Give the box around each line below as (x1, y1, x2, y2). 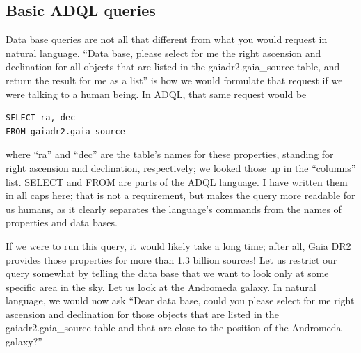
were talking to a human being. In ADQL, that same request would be (6, 86, 307, 101)
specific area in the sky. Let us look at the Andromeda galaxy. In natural (6, 279, 316, 294)
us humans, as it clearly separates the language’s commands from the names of (6, 201, 342, 216)
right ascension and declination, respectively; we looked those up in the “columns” (6, 160, 356, 175)
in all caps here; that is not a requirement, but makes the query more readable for (6, 188, 355, 203)
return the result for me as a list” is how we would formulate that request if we (6, 72, 343, 87)
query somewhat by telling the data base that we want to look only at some (6, 266, 329, 281)
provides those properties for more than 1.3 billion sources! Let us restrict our (6, 252, 337, 267)
